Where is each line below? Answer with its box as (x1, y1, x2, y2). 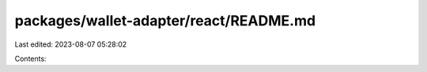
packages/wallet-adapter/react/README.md (14, 12, 316, 29)
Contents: (14, 54, 47, 63)
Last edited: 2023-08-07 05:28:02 (14, 40, 127, 49)
